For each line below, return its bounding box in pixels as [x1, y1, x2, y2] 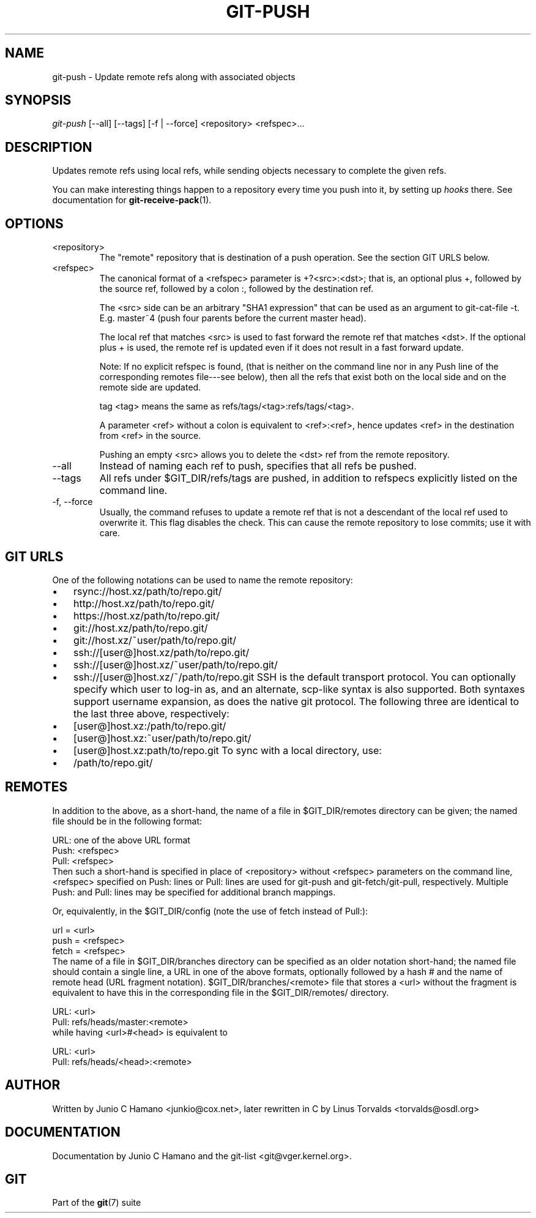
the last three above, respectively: [73, 707, 229, 720]
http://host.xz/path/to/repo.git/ [73, 597, 215, 610]
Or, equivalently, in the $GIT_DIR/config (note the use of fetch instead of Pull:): [52, 905, 368, 916]
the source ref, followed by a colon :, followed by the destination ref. [99, 283, 374, 294]
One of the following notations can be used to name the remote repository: [52, 574, 353, 585]
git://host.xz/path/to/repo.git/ [73, 621, 208, 634]
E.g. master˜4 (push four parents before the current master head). [99, 313, 367, 324]
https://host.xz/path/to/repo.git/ [73, 609, 220, 622]
